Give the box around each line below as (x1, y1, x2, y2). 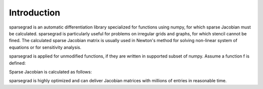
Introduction (9, 7, 60, 18)
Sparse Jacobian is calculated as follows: (9, 69, 92, 74)
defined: (9, 60, 26, 66)
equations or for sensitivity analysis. (9, 44, 81, 50)
